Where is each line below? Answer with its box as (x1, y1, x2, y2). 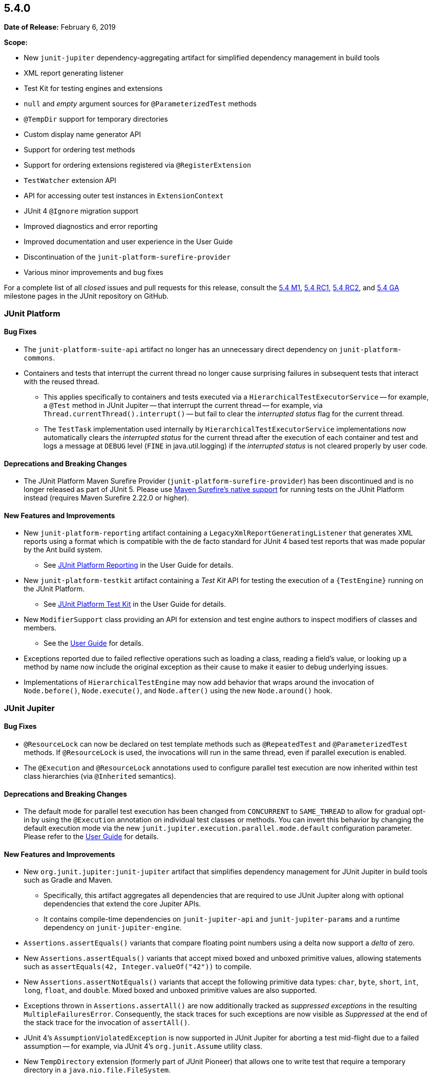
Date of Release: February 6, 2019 (4, 23, 116, 32)
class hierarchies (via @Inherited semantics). (24, 772, 176, 781)
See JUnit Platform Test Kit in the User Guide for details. (43, 600, 226, 609)
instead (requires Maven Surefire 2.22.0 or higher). (24, 494, 189, 502)
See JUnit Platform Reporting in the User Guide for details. (43, 561, 233, 570)
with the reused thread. (24, 377, 99, 386)
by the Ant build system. (24, 545, 103, 554)
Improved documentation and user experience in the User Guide (24, 237, 233, 246)
